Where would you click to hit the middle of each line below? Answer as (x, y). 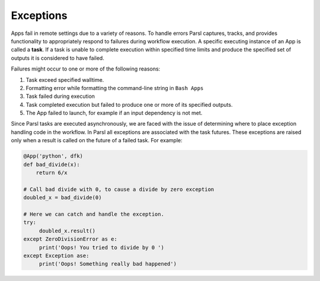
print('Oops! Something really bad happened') (108, 264)
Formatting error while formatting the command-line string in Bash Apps (115, 88)
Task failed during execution (60, 96)
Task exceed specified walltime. (65, 79)
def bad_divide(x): (52, 164)
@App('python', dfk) (53, 156)
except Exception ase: (56, 256)
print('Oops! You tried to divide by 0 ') (101, 247)
